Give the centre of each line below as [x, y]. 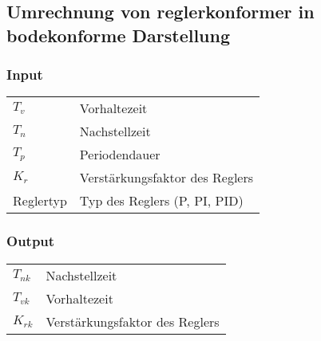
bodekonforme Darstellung [119, 35]
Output [31, 241]
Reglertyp [40, 201]
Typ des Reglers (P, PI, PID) [161, 201]
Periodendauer [120, 155]
